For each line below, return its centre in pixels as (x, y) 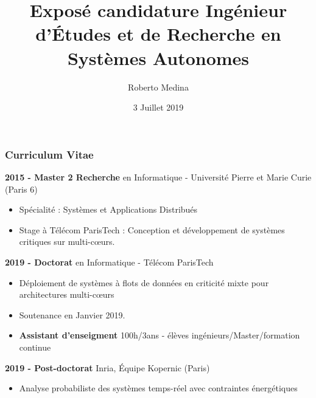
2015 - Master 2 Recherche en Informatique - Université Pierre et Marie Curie (158, 177)
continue (35, 347)
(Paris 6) (21, 189)
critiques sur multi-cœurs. (67, 242)
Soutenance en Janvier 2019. (72, 314)
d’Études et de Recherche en (158, 34)
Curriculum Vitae (49, 154)
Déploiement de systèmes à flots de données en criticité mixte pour (144, 282)
